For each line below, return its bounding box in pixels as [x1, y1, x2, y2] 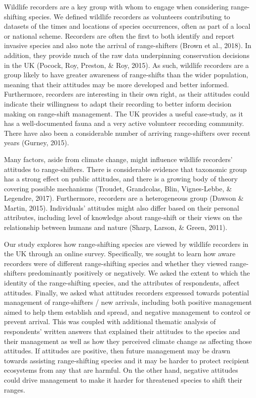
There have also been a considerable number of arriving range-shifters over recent [4, 127, 251, 138]
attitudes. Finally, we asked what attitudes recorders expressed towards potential [4, 287, 249, 297]
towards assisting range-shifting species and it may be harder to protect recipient [4, 355, 250, 365]
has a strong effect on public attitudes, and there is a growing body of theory [4, 173, 238, 184]
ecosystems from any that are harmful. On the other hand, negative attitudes [4, 365, 238, 375]
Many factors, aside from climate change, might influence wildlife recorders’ [4, 154, 233, 164]
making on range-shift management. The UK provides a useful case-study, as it [4, 108, 243, 118]
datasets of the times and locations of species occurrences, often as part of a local [4, 21, 251, 31]
